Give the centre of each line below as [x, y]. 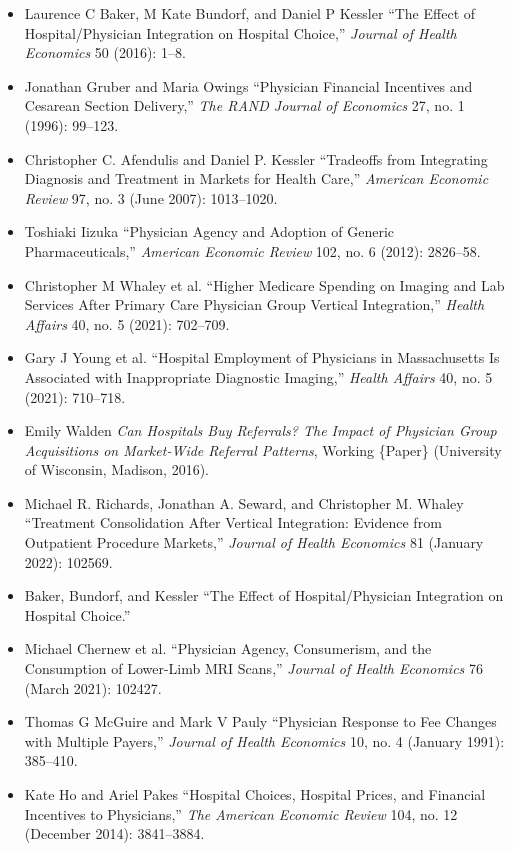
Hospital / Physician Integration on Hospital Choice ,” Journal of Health [240, 32]
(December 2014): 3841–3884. [114, 833]
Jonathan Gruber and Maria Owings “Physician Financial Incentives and [248, 85]
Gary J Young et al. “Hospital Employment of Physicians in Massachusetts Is [262, 357]
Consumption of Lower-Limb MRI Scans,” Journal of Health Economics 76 [253, 668]
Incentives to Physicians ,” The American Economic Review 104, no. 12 [241, 813]
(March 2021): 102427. [93, 687]
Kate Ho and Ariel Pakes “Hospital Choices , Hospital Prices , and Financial [255, 794]
